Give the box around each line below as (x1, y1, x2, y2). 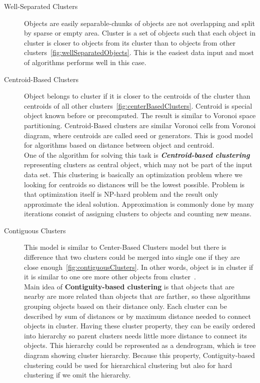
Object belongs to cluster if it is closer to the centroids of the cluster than (24, 91, 250, 101)
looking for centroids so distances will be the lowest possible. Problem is (24, 179, 245, 189)
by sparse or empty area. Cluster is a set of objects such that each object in (24, 28, 256, 38)
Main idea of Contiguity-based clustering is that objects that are (24, 281, 234, 291)
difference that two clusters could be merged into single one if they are (24, 252, 240, 262)
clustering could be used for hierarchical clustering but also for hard (24, 359, 232, 370)
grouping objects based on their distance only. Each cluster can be (24, 301, 227, 311)
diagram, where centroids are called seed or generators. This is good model (24, 130, 253, 140)
